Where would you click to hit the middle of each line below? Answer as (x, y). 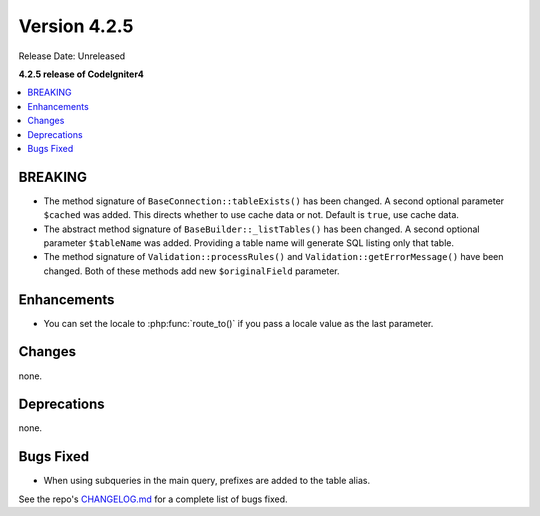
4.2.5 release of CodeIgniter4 (81, 74)
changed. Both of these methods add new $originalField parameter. (191, 271)
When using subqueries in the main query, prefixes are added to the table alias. (206, 481)
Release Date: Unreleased (72, 56)
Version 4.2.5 (76, 26)
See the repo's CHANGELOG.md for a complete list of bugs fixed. (153, 499)
